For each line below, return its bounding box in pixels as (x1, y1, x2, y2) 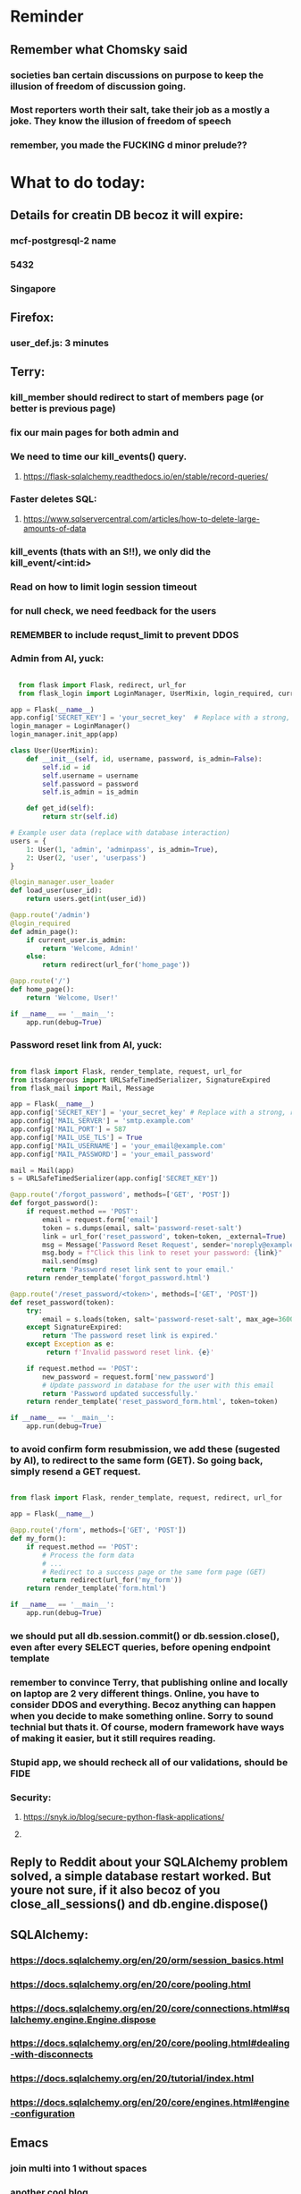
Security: (10, 1791, 52, 1804)
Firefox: (10, 310, 54, 326)
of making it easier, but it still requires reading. (10, 1731, 217, 1744)
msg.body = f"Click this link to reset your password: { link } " (42, 1248, 282, 1258)
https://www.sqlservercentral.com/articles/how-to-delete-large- (22, 513, 260, 524)
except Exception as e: (26, 1339, 115, 1348)
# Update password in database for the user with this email (42, 1381, 275, 1390)
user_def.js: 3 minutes (10, 337, 110, 349)
